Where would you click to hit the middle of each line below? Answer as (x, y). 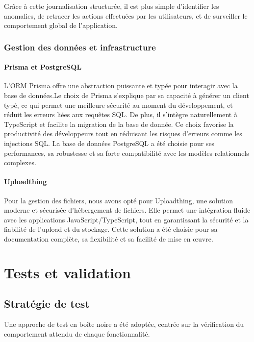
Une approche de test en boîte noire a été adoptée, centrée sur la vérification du (124, 324)
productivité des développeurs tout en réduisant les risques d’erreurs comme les (123, 134)
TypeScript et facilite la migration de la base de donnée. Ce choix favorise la (119, 124)
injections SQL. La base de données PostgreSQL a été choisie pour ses (109, 143)
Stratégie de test (47, 304)
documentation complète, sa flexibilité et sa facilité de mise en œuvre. (109, 238)
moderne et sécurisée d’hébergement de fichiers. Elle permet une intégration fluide (127, 210)
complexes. (20, 162)
